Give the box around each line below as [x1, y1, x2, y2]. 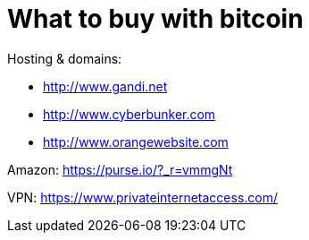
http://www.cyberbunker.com [43, 106, 216, 122]
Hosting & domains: [7, 50, 122, 66]
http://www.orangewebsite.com [43, 133, 229, 150]
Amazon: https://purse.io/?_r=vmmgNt [7, 161, 233, 177]
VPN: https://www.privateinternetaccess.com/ [7, 189, 279, 205]
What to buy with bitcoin [7, 4, 304, 34]
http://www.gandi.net [43, 78, 168, 94]
